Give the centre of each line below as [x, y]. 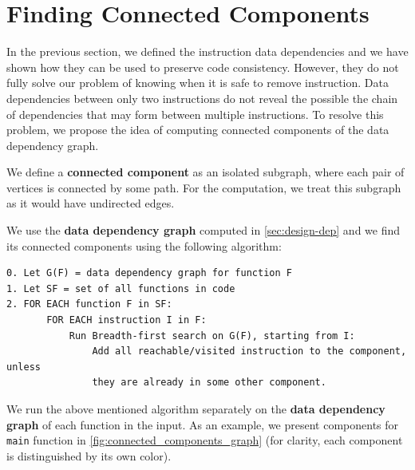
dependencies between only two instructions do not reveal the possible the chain [202, 98]
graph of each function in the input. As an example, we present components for [203, 424]
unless [24, 367]
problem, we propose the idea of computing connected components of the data [198, 130]
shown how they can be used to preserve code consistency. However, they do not [203, 67]
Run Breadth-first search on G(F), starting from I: [212, 336]
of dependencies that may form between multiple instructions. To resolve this [195, 114]
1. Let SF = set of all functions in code [121, 288]
